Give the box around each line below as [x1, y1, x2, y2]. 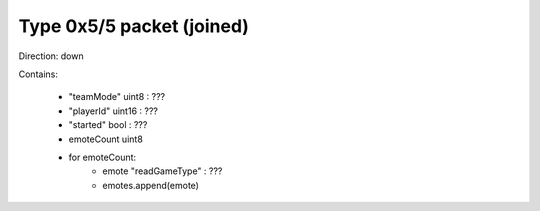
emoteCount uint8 [68, 133, 144, 145]
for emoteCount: [68, 151, 137, 163]
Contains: [18, 68, 59, 80]
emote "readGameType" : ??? [102, 165, 223, 177]
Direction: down [18, 50, 84, 62]
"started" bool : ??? [68, 119, 148, 131]
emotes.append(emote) [102, 179, 200, 191]
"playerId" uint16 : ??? [68, 105, 159, 117]
